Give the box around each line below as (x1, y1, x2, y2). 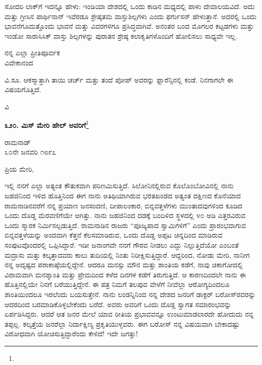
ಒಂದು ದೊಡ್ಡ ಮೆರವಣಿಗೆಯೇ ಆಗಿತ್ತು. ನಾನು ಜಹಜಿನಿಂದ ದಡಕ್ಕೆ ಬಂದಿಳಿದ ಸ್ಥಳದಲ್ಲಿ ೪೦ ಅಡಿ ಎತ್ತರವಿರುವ (5, 210, 246, 221)
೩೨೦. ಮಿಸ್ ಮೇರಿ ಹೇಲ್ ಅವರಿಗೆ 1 (5, 118, 89, 130)
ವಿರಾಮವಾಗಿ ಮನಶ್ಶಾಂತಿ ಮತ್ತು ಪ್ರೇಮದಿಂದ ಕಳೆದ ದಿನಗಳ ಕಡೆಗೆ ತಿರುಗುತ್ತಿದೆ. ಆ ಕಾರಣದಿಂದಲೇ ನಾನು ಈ (5, 269, 246, 279)
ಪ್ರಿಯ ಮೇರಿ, (5, 163, 34, 174)
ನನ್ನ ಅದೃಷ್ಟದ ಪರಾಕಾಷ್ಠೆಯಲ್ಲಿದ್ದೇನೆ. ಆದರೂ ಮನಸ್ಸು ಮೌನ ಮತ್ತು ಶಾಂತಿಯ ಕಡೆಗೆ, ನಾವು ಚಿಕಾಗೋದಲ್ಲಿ (5, 259, 243, 270)
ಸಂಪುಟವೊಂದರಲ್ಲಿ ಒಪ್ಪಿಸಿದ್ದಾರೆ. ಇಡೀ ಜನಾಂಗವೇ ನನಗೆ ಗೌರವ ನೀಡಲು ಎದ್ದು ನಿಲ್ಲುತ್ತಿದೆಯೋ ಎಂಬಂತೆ (5, 239, 239, 250)
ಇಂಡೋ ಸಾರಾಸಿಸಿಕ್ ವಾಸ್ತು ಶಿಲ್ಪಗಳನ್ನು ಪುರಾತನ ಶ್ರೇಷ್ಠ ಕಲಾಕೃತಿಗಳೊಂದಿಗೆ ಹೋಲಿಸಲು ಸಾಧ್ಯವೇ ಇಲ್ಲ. (5, 30, 238, 41)
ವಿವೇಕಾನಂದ (5, 57, 33, 67)
